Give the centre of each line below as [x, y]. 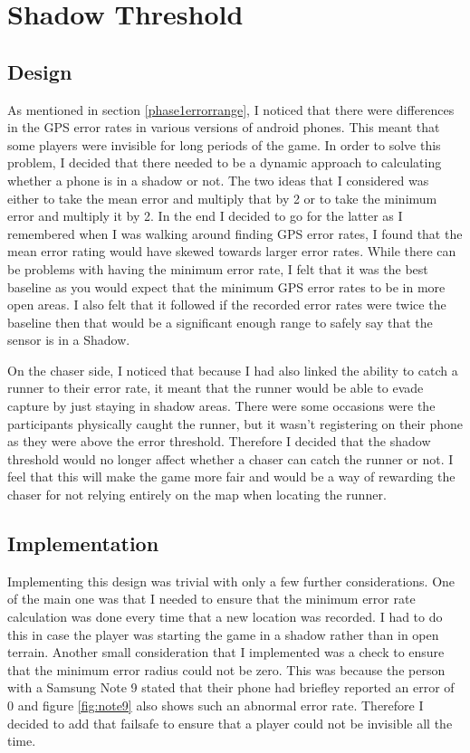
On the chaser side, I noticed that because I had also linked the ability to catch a [233, 370]
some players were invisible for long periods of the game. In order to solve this [224, 144]
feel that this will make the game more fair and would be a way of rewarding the [231, 477]
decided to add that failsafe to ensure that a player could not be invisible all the [230, 723]
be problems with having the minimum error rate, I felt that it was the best [218, 268]
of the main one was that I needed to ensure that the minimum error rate [211, 599]
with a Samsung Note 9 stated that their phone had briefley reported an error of [231, 687]
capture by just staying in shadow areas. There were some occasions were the [221, 406]
